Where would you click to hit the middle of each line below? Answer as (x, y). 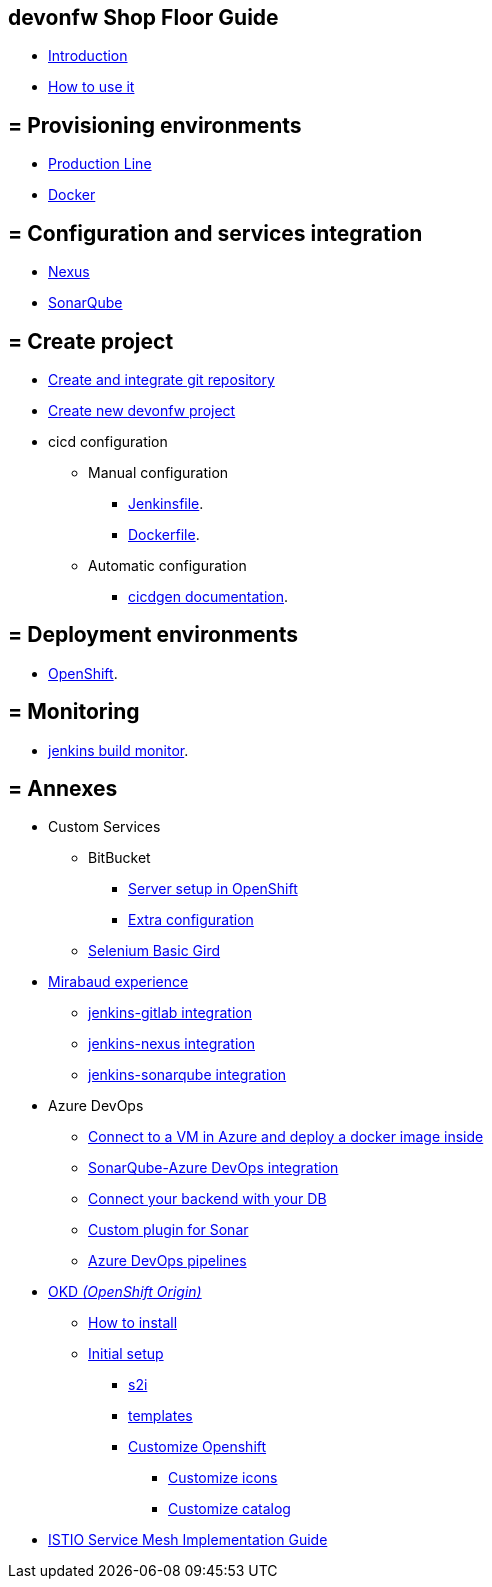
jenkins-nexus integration (171, 1044)
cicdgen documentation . (208, 596)
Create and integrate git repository (161, 379)
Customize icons (223, 1478)
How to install (133, 1323)
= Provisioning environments (155, 125)
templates (160, 1416)
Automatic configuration (167, 565)
